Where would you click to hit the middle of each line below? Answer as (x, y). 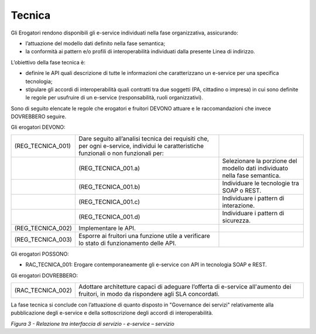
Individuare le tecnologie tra (261, 183)
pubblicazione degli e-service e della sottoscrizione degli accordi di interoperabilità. (112, 313)
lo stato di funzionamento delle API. (128, 243)
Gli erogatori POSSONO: (40, 254)
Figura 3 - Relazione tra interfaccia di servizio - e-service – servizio (93, 323)
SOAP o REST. (242, 190)
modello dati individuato (255, 168)
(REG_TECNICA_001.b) (109, 187)
